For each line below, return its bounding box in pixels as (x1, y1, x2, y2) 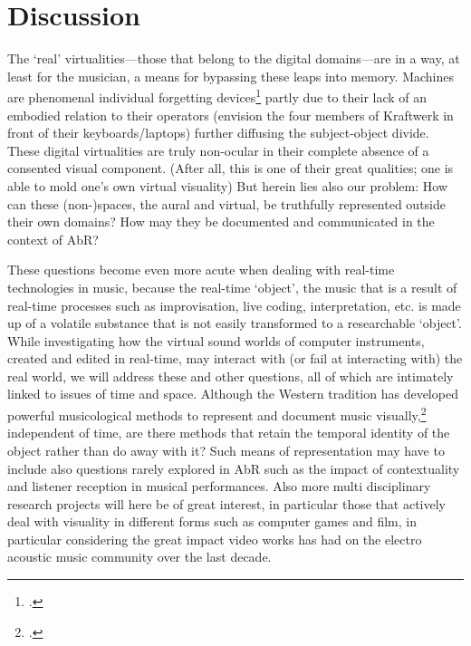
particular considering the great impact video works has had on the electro (7, 529, 422, 548)
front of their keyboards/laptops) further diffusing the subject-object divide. (7, 123, 429, 142)
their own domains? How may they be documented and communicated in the (7, 212, 435, 231)
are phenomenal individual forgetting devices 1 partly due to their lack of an (7, 85, 428, 106)
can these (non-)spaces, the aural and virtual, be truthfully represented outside (7, 194, 447, 213)
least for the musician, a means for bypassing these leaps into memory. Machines (7, 66, 455, 85)
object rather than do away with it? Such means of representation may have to (7, 440, 445, 459)
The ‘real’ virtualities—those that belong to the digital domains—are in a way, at (7, 49, 460, 68)
